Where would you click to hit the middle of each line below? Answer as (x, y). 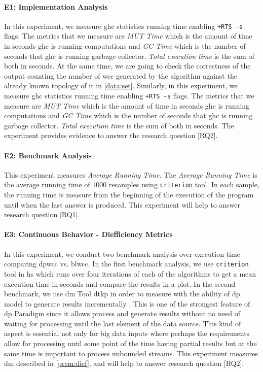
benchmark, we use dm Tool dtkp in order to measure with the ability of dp (122, 294)
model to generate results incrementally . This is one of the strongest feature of (127, 303)
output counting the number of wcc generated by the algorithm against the (121, 75)
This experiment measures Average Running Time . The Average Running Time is (131, 174)
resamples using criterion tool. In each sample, (184, 184)
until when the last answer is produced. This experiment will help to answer (122, 204)
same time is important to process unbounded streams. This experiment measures (131, 353)
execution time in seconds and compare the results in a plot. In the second (120, 283)
